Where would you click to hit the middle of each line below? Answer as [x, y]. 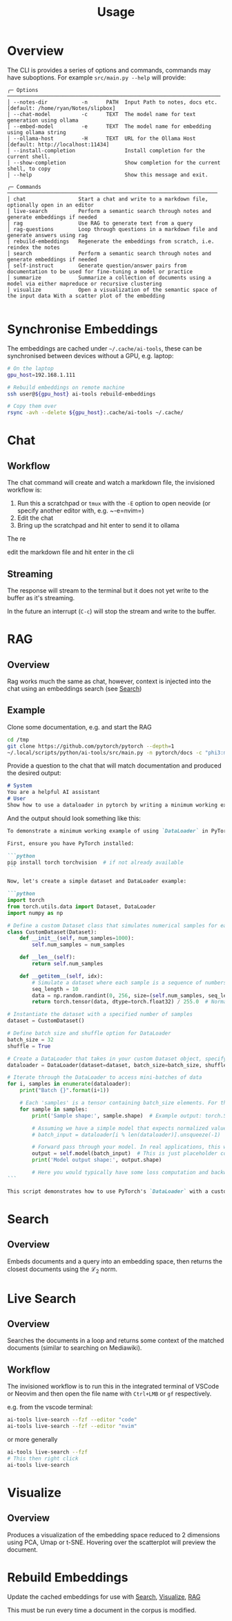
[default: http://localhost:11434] [58, 145]
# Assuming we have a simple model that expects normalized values [131, 1128]
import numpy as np [35, 913]
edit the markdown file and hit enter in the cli [71, 552]
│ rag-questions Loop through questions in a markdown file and [112, 229]
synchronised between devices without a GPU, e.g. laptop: [90, 355]
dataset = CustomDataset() [46, 1021]
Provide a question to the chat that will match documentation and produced [115, 766]
